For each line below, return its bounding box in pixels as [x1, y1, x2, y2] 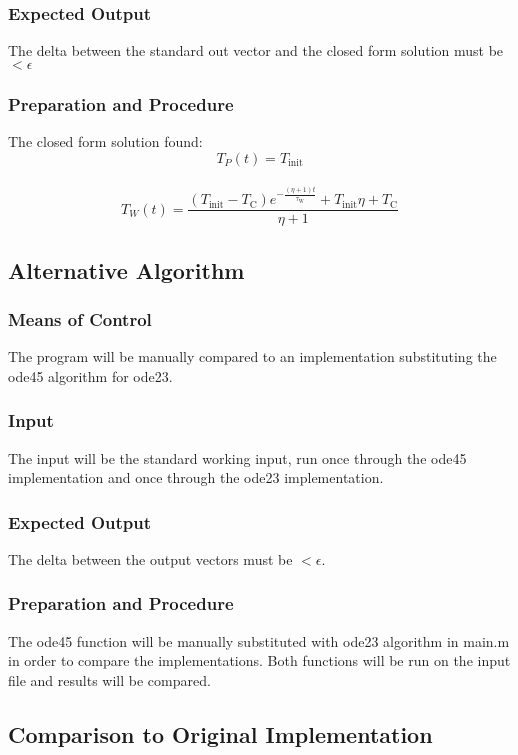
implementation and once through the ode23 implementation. [8, 467, 384, 488]
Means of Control [8, 306, 152, 331]
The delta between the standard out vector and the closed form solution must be [8, 40, 504, 61]
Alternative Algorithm [8, 254, 245, 285]
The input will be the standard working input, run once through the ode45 [8, 447, 467, 468]
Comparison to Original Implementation [8, 718, 433, 749]
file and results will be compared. [8, 669, 211, 690]
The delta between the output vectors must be [8, 548, 293, 569]
